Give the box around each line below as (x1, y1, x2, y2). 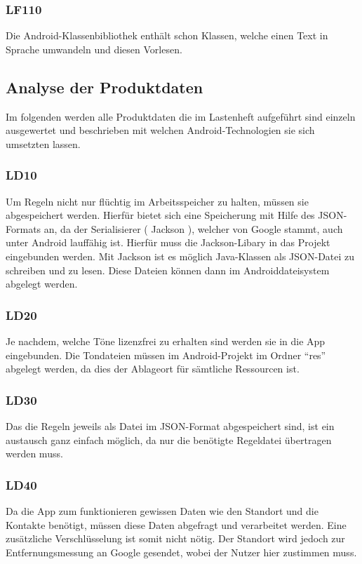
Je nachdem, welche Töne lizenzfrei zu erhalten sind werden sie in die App (6, 333, 326, 348)
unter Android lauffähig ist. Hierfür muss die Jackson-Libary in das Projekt (6, 235, 330, 250)
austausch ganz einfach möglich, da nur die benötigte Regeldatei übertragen (6, 432, 332, 447)
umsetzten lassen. (6, 136, 81, 151)
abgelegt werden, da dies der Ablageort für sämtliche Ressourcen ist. (6, 361, 300, 376)
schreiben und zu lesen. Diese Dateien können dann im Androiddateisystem (6, 262, 330, 277)
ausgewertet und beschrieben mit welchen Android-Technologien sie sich (6, 123, 315, 137)
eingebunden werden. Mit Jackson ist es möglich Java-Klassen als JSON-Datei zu (6, 248, 355, 263)
